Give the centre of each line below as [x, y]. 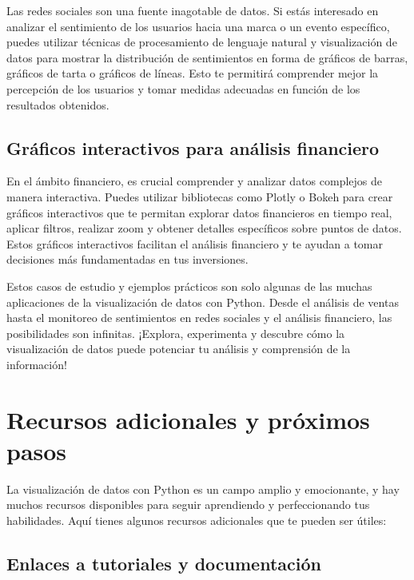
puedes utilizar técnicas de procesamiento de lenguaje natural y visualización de [202, 42]
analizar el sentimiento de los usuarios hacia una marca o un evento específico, [198, 26]
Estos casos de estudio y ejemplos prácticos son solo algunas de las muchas [189, 286]
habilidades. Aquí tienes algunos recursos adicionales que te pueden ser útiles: [197, 520]
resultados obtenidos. [58, 104]
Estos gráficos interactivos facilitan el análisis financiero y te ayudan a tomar [195, 243]
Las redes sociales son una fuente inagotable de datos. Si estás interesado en [193, 10]
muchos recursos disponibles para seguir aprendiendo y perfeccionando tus [188, 505]
